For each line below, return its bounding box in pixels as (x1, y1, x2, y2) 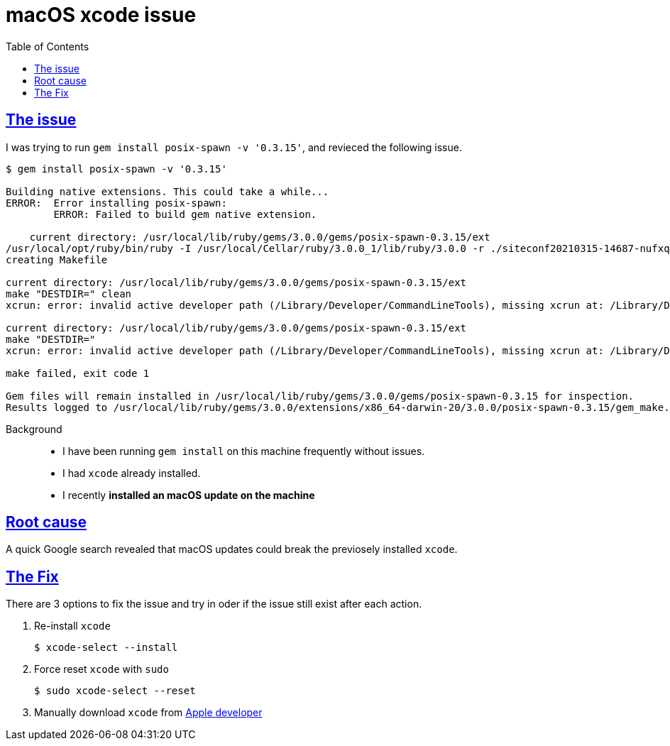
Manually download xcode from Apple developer (34, 706, 263, 719)
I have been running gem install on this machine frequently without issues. (62, 444, 425, 457)
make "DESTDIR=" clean (6, 287, 132, 300)
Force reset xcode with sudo (34, 663, 169, 676)
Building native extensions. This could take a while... (6, 185, 329, 197)
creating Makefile (6, 253, 108, 265)
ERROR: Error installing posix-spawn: (6, 197, 227, 209)
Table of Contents (6, 40, 89, 53)
